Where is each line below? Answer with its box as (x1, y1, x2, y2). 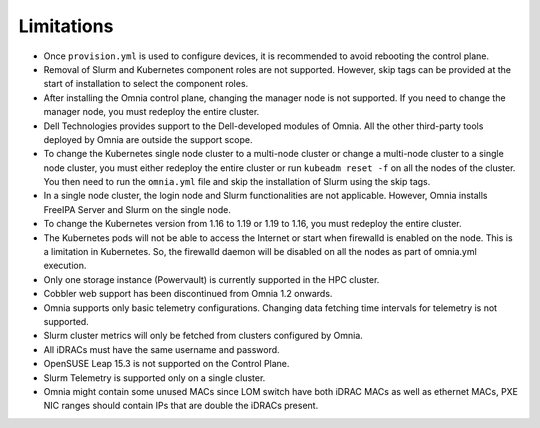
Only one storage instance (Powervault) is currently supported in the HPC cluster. (43, 273, 380, 285)
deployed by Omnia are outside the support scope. (43, 133, 253, 145)
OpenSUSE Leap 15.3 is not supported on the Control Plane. (43, 358, 290, 370)
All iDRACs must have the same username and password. (43, 343, 280, 355)
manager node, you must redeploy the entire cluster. (43, 106, 260, 118)
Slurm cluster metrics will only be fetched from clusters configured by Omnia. (43, 330, 364, 342)
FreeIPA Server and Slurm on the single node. (43, 203, 232, 215)
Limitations (18, 15, 114, 37)
